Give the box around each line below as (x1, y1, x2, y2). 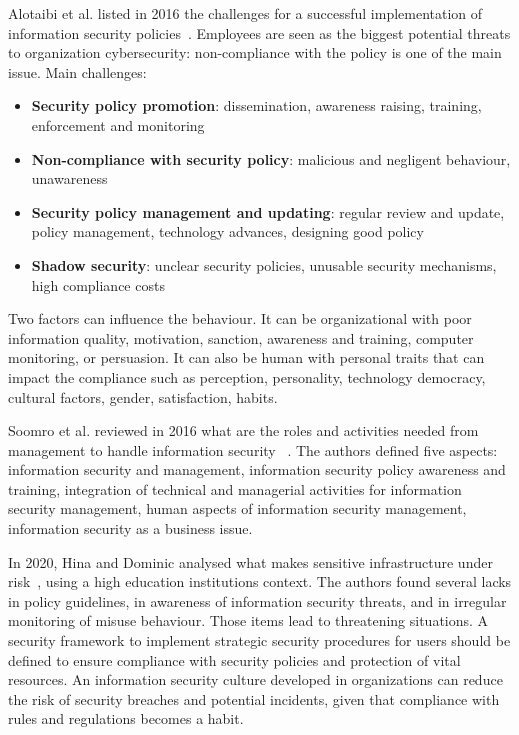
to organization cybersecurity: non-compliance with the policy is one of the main (8, 42, 502, 63)
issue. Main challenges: (8, 61, 147, 82)
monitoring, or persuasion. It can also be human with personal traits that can (8, 347, 485, 368)
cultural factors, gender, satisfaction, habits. (8, 386, 278, 407)
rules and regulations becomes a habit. (8, 708, 244, 729)
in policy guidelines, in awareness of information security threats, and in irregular (8, 590, 507, 611)
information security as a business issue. (8, 518, 253, 539)
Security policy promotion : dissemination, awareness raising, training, (31, 95, 482, 116)
